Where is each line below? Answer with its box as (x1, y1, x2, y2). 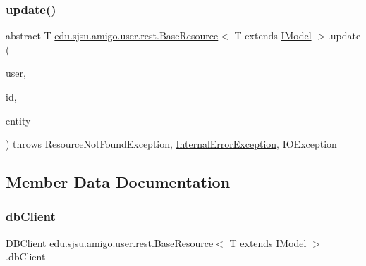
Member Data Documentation (6, 171, 231, 193)
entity (6, 113, 31, 127)
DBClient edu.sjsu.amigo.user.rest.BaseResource (6, 235, 214, 250)
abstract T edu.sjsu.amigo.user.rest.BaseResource (6, 28, 219, 43)
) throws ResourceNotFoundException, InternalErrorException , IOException (6, 137, 337, 151)
